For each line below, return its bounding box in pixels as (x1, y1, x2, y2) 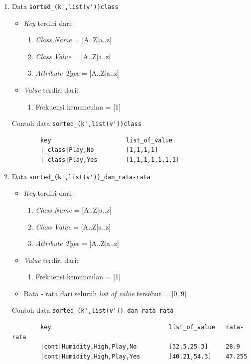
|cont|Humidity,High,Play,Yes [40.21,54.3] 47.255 (40, 353, 248, 360)
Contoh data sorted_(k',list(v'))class (11, 118, 142, 128)
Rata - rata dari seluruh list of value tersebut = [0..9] (23, 288, 187, 298)
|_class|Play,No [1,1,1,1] (40, 146, 158, 154)
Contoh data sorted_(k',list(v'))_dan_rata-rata (11, 305, 174, 315)
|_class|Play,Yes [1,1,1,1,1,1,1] (40, 156, 180, 164)
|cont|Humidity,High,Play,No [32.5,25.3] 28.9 (40, 343, 240, 351)
